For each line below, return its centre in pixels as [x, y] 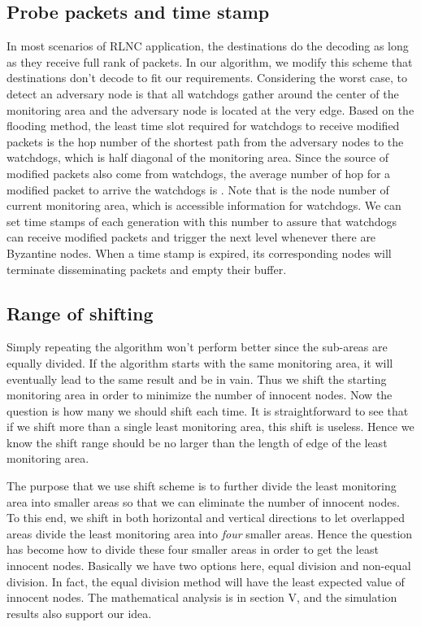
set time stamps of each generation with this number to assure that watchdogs [202, 221]
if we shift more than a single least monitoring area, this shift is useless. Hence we [210, 427]
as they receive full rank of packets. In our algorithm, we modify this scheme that [210, 61]
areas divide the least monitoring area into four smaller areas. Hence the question [210, 533]
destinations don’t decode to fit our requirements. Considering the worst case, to [207, 78]
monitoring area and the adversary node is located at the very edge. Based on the [210, 109]
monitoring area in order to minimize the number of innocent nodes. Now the [200, 395]
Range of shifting [80, 313]
